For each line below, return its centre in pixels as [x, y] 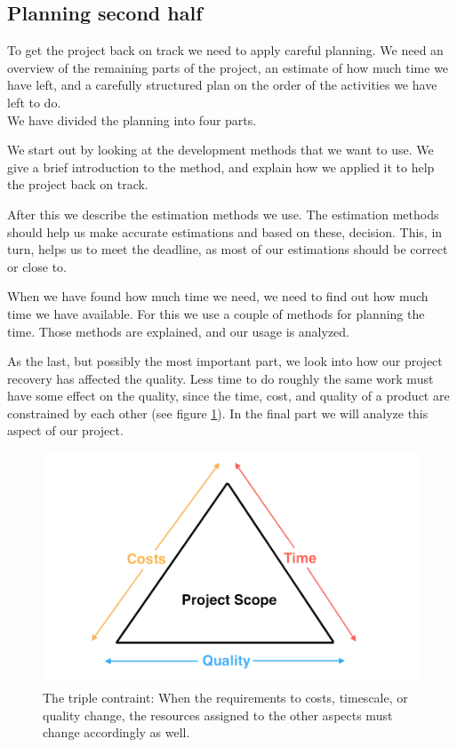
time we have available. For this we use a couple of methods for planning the [216, 313]
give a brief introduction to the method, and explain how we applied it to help [221, 167]
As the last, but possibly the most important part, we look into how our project [225, 361]
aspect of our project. [65, 430]
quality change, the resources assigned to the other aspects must [218, 715]
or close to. [37, 266]
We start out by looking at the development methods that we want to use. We [220, 150]
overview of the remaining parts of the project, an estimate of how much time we [228, 67]
